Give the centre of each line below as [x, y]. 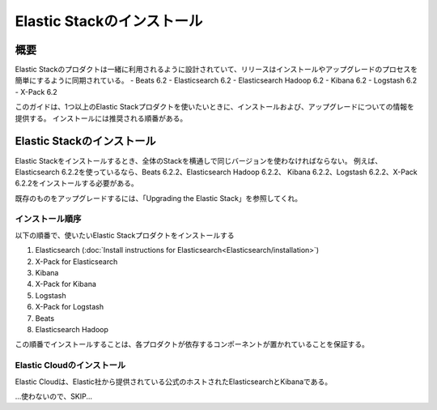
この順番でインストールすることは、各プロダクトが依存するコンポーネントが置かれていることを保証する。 [192, 344]
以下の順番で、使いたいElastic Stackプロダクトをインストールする [125, 235]
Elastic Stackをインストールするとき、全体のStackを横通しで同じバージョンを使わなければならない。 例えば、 [199, 160]
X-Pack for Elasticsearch [76, 261]
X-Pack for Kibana [66, 284]
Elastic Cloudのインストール [70, 365]
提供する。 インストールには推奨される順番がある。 [101, 118]
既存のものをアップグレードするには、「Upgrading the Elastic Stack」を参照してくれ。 [159, 198]
